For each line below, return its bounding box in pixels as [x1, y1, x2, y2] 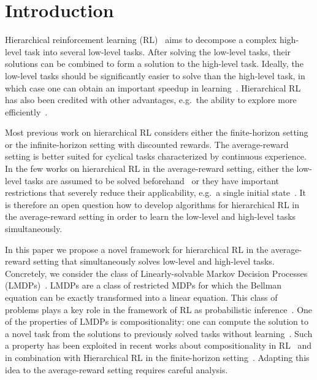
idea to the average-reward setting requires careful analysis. [5, 363, 228, 376]
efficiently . [5, 105, 48, 118]
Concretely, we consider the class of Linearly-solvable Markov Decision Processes [5, 266, 308, 279]
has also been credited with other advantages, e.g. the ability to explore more [5, 93, 297, 106]
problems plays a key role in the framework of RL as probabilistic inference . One [5, 303, 313, 316]
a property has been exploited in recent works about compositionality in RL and [5, 339, 312, 352]
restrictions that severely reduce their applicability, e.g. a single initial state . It [5, 186, 306, 199]
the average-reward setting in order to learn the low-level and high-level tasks [5, 210, 296, 223]
